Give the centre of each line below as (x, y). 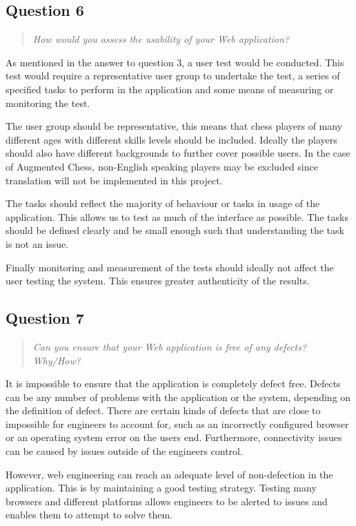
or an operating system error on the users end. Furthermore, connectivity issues (174, 437)
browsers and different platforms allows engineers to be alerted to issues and (167, 501)
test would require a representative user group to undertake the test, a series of (173, 76)
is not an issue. (37, 243)
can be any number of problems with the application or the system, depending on (178, 397)
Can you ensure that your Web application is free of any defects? (170, 346)
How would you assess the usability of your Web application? (161, 39)
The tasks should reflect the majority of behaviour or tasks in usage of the (163, 203)
